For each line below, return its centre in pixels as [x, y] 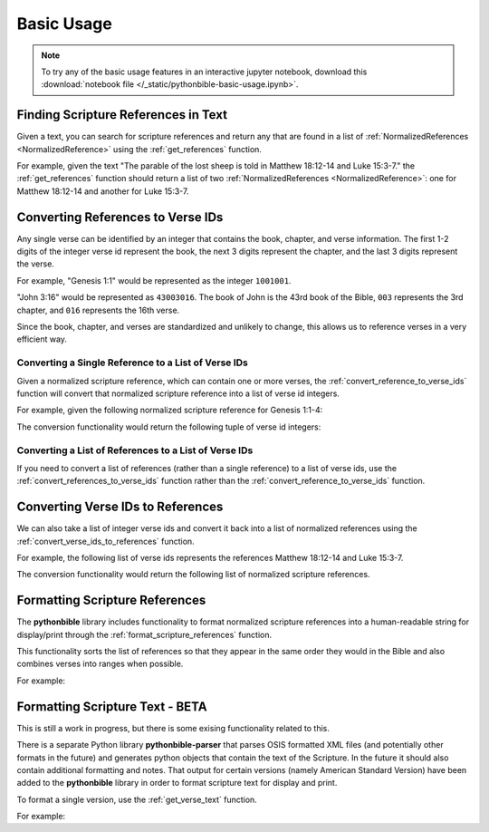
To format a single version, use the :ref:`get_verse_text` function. [137, 799]
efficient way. [42, 339]
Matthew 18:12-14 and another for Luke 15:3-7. [103, 191]
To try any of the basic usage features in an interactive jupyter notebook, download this [204, 72]
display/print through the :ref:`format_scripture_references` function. [144, 634]
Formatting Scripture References [111, 600]
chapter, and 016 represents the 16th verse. [98, 310]
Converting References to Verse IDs [120, 217]
